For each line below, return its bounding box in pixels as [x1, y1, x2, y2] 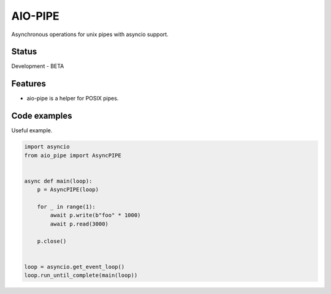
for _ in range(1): [37, 203, 96, 210]
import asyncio [24, 143, 70, 150]
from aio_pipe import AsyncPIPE [24, 152, 122, 159]
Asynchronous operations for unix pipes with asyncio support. [11, 31, 169, 38]
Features [11, 78, 46, 89]
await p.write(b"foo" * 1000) [50, 212, 141, 219]
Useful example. [11, 127, 53, 134]
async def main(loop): [24, 178, 93, 184]
